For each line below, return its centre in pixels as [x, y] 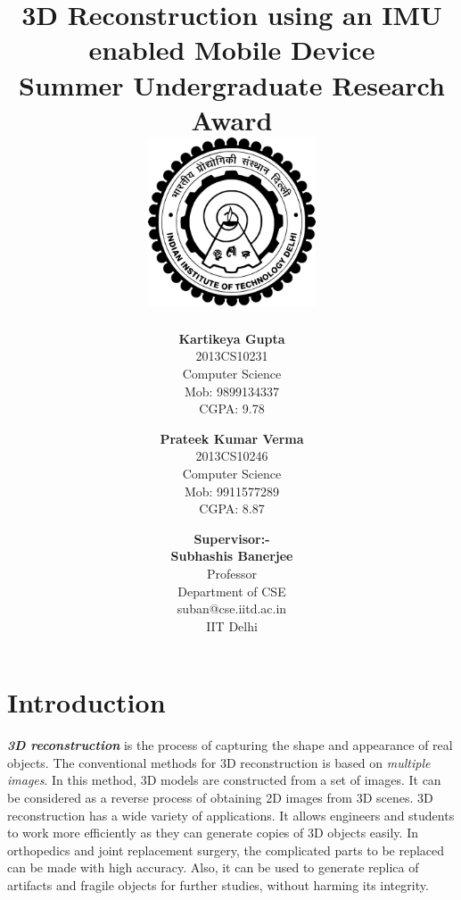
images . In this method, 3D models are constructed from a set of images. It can [224, 780]
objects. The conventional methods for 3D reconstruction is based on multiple [219, 762]
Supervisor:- [232, 538]
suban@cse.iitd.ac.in [232, 608]
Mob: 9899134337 [232, 391]
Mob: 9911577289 [232, 491]
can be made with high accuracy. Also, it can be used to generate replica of [213, 867]
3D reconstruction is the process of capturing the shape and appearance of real [230, 745]
